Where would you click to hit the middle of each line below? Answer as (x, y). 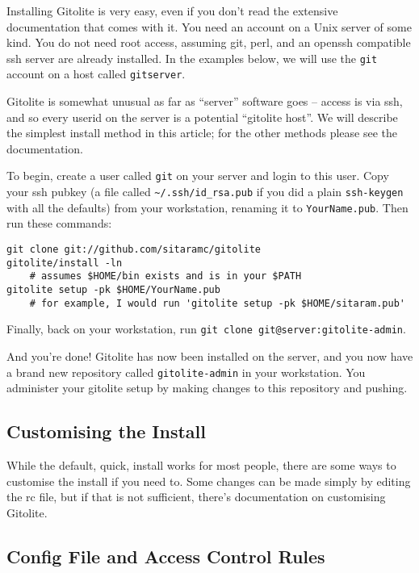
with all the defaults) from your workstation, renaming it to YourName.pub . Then (207, 207)
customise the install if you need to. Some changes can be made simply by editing (209, 481)
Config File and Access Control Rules (166, 556)
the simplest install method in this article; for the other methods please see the (202, 133)
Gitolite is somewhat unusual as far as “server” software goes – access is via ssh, (205, 101)
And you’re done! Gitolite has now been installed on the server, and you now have (210, 356)
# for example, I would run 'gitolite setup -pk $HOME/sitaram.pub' (217, 303)
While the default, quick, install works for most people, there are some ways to (201, 465)
